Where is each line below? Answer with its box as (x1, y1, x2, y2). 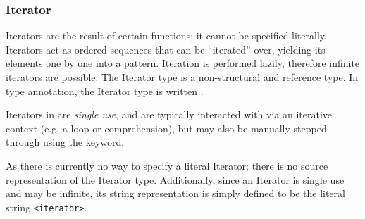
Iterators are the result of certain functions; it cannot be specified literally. (6, 28, 327, 43)
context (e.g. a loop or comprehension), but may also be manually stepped (6, 120, 327, 135)
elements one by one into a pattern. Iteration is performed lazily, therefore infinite (6, 56, 360, 70)
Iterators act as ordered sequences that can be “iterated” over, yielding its (6, 42, 326, 56)
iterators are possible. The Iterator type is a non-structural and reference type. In (6, 70, 359, 84)
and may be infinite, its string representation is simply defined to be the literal (6, 186, 346, 201)
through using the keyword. (6, 134, 125, 149)
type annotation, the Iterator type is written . (6, 83, 204, 98)
